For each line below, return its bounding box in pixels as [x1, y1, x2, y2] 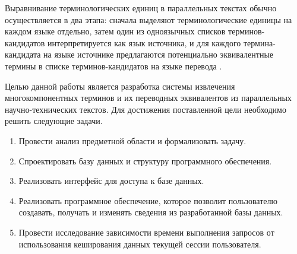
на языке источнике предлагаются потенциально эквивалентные [43, 48, 274, 61]
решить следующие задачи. [5, 115, 103, 127]
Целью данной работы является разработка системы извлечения [5, 80, 235, 92]
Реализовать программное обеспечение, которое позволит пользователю [18, 194, 277, 207]
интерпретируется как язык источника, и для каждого [48, 36, 241, 49]
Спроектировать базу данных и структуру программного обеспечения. [18, 154, 272, 167]
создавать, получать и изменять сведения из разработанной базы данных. [18, 206, 283, 218]
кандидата [5, 48, 41, 61]
